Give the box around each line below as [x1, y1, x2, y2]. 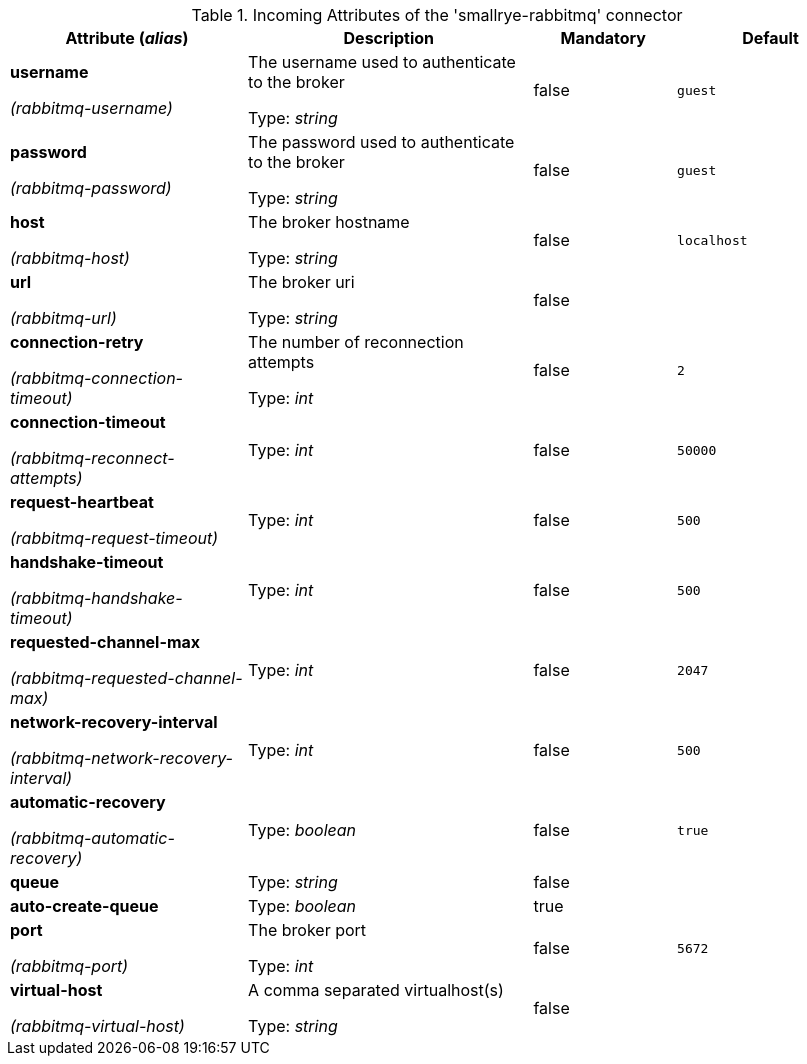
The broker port [248, 920, 367, 940]
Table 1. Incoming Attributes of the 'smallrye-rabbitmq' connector [191, 5, 683, 25]
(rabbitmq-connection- [10, 368, 183, 388]
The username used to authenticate [248, 52, 516, 72]
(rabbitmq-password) [10, 178, 172, 198]
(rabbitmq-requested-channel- [10, 668, 243, 688]
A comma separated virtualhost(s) [248, 980, 504, 1000]
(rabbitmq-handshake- [10, 588, 183, 608]
